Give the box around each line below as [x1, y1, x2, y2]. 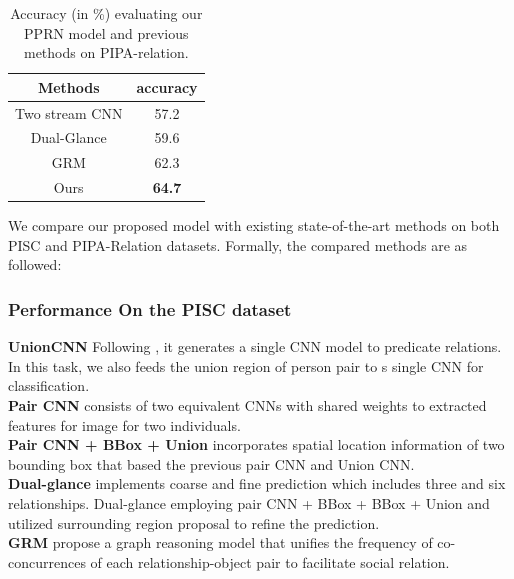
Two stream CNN [15, 102, 123, 123]
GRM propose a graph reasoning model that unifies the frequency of [8, 532, 433, 553]
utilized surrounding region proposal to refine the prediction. [8, 512, 380, 533]
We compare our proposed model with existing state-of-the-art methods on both [8, 215, 500, 236]
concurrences [8, 551, 86, 572]
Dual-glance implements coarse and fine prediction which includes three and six [8, 473, 506, 494]
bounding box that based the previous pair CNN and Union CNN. [8, 453, 415, 474]
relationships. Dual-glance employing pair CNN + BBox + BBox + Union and [8, 493, 490, 513]
